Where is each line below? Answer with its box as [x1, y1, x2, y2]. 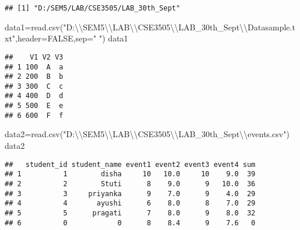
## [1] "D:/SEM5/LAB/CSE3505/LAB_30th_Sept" [5, 4, 180, 12]
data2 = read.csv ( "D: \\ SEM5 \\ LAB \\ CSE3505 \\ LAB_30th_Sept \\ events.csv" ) [5, 128, 289, 140]
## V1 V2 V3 [5, 53, 64, 61]
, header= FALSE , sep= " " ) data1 [15, 32, 128, 44]
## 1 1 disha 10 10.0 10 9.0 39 [5, 170, 256, 179]
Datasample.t [247, 20, 295, 33]
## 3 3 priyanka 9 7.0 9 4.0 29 [5, 189, 256, 198]
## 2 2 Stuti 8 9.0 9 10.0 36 [5, 179, 256, 188]
